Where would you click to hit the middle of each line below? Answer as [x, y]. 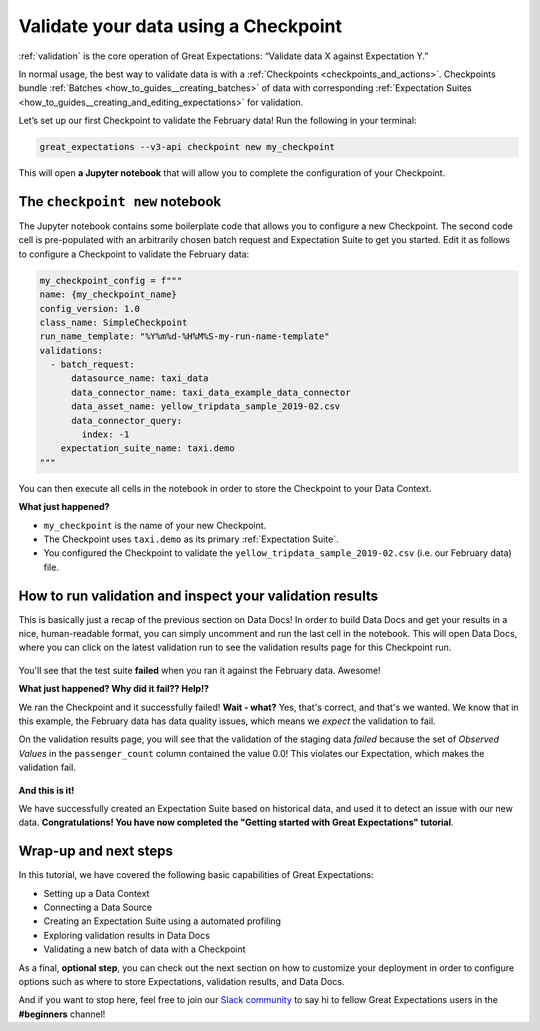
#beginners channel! [62, 1014]
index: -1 [105, 434]
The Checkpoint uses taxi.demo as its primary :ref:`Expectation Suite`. [191, 539]
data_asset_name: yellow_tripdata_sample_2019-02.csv [206, 406]
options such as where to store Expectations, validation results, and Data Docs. [181, 981]
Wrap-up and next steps [96, 851]
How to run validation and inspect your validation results [198, 595]
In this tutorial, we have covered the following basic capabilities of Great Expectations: [196, 875]
